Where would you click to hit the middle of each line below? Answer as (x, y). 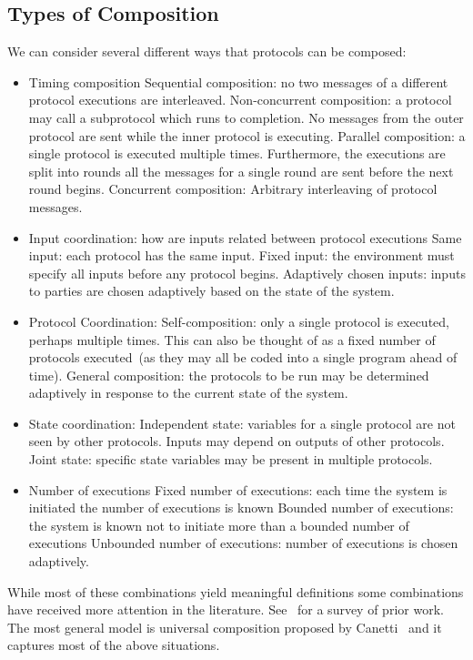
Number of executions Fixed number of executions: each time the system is (238, 489)
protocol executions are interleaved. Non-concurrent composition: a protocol (240, 100)
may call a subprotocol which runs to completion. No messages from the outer (246, 117)
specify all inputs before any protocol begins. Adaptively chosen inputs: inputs (247, 273)
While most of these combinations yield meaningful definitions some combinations (236, 591)
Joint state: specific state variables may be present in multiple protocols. (231, 459)
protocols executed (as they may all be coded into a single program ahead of (243, 357)
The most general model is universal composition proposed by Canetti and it (225, 627)
